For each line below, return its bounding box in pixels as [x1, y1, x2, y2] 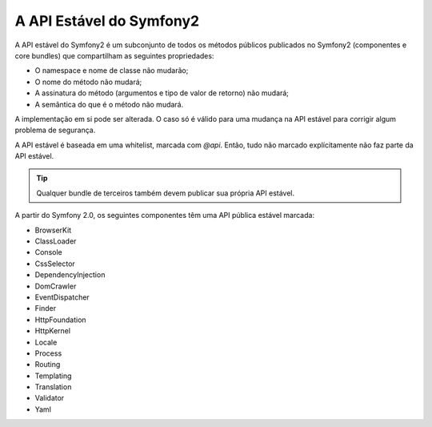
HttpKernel [34, 326, 71, 336]
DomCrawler [34, 281, 77, 291]
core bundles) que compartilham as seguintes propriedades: [14, 50, 214, 60]
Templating [34, 371, 72, 381]
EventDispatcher [34, 292, 90, 302]
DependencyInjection [34, 270, 106, 280]
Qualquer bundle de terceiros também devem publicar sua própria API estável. [36, 188, 295, 198]
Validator [34, 393, 65, 403]
